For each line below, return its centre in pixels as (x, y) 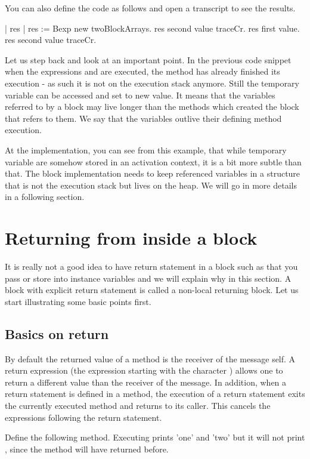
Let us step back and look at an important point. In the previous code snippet (148, 59)
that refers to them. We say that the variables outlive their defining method (143, 118)
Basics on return (57, 333)
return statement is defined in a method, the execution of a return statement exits (155, 394)
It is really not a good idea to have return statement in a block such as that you (151, 267)
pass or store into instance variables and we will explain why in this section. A (148, 278)
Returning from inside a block (131, 238)
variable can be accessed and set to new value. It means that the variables (140, 95)
